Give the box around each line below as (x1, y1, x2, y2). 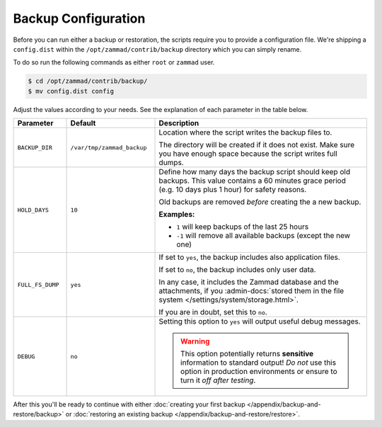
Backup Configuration (13, 11, 146, 26)
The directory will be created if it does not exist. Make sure (158, 140, 355, 150)
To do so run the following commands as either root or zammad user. (13, 58, 215, 67)
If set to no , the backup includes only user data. (158, 265, 316, 275)
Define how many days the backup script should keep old (158, 167, 350, 177)
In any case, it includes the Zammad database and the (158, 277, 339, 287)
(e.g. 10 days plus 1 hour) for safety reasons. (158, 185, 307, 195)
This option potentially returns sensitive (180, 349, 314, 359)
